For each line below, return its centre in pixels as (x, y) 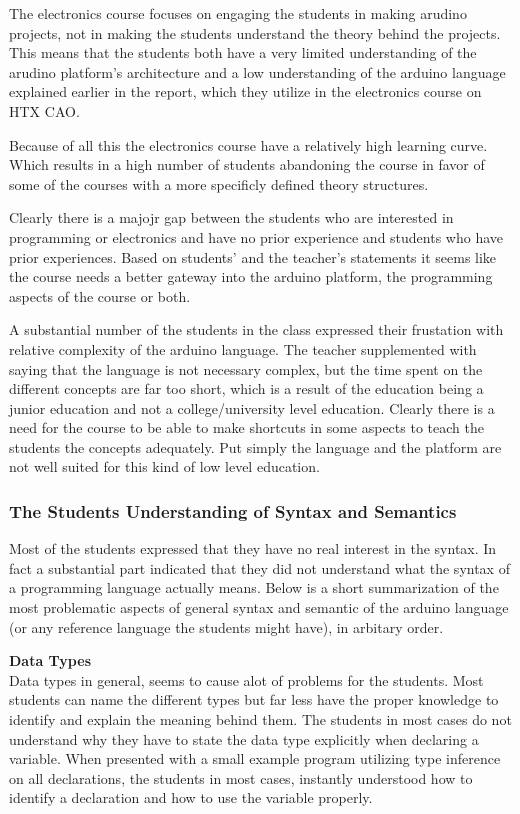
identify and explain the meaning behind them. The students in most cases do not (260, 719)
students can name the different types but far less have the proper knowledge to (254, 699)
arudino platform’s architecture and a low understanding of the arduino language (257, 71)
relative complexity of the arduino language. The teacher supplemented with (243, 348)
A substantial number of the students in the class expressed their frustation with (256, 329)
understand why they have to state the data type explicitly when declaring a (244, 738)
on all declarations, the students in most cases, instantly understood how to (241, 777)
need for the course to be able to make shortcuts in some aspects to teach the (246, 427)
